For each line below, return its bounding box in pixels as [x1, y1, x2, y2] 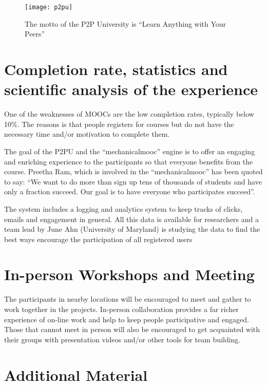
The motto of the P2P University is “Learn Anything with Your [25, 18, 226, 29]
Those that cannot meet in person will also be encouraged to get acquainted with [4, 324, 260, 335]
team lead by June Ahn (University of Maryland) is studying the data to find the [4, 224, 260, 234]
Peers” [25, 28, 45, 39]
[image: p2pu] [25, 4, 73, 11]
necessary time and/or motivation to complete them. [4, 129, 170, 139]
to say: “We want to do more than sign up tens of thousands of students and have [4, 176, 262, 187]
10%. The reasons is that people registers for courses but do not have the [4, 118, 234, 129]
